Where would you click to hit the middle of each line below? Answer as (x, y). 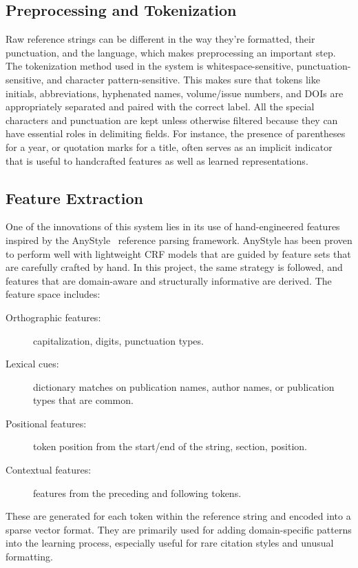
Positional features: (46, 423)
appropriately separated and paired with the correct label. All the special (160, 106)
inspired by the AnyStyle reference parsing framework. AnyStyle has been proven (179, 240)
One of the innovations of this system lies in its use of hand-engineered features (173, 226)
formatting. (29, 557)
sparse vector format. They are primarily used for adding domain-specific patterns (179, 529)
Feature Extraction (74, 197)
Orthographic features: (53, 317)
